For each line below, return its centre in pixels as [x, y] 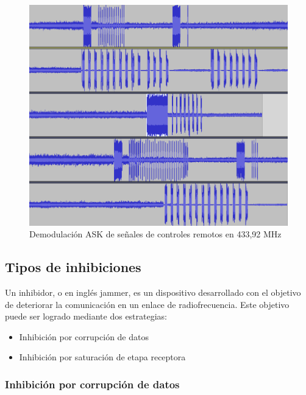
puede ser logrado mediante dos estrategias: [86, 316]
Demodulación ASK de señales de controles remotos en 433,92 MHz [155, 234]
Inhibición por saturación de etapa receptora [102, 357]
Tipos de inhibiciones [73, 267]
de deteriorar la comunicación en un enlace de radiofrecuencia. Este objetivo [147, 304]
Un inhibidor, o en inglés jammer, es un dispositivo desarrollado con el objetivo [153, 292]
